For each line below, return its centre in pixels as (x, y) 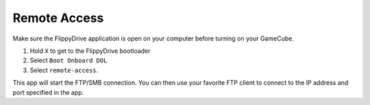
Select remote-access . (64, 70)
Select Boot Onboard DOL (69, 60)
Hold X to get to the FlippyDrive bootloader (90, 51)
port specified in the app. (48, 92)
